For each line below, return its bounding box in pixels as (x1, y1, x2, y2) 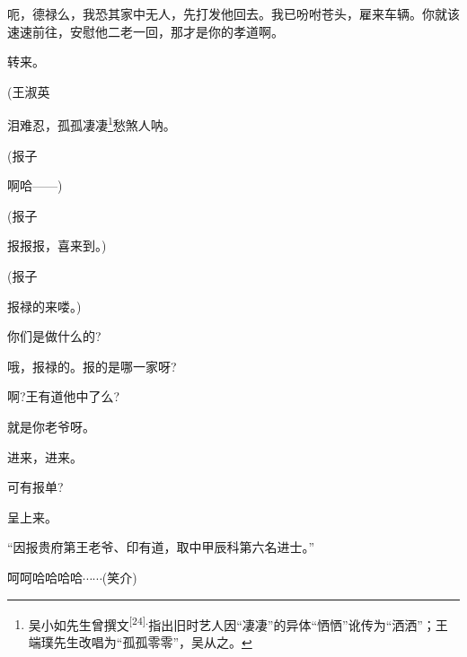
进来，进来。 (7, 447, 83, 466)
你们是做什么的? (7, 327, 101, 346)
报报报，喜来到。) (7, 236, 107, 255)
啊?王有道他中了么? (7, 387, 120, 406)
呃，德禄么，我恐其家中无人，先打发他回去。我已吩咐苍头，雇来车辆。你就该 (7, 4, 460, 22)
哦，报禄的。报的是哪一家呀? (7, 356, 177, 375)
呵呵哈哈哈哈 (7, 567, 83, 586)
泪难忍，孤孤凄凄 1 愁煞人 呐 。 (7, 113, 176, 135)
